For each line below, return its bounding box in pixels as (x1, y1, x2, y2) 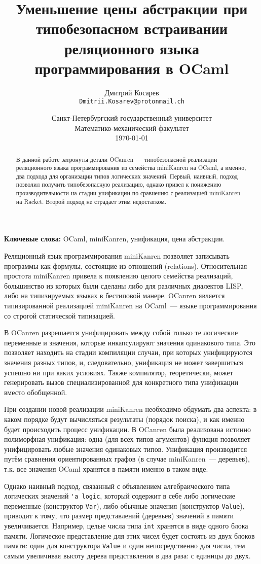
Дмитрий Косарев (104, 87, 159, 97)
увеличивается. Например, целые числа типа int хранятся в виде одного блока (4, 520, 248, 531)
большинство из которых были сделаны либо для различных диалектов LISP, (4, 280, 243, 291)
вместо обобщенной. (4, 386, 67, 397)
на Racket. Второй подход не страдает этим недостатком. (16, 197, 167, 205)
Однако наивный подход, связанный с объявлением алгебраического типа (4, 480, 230, 491)
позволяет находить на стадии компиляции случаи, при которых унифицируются (4, 347, 253, 358)
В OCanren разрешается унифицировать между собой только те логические (4, 327, 238, 338)
